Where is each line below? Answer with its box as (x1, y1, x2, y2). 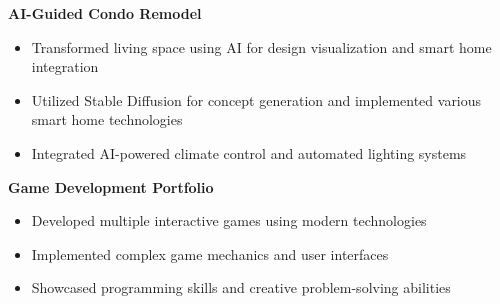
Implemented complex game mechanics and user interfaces (31, 243, 389, 264)
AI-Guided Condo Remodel (8, 3, 202, 23)
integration (31, 56, 99, 77)
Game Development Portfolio (8, 176, 214, 197)
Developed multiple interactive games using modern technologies (31, 210, 427, 231)
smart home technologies (31, 109, 183, 130)
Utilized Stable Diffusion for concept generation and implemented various (31, 89, 482, 110)
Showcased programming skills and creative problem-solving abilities (31, 277, 451, 298)
